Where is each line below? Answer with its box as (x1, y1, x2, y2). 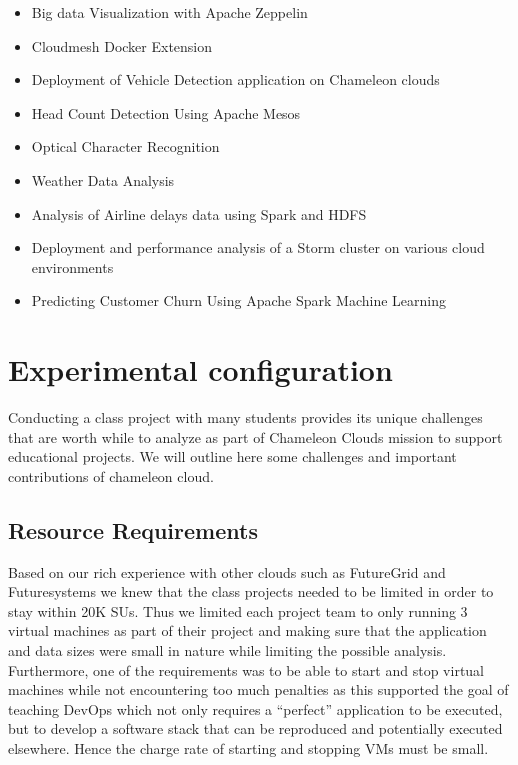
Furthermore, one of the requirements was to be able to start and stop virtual (8, 659, 484, 680)
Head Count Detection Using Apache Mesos (31, 102, 301, 123)
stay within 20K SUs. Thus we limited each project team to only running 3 (8, 600, 468, 621)
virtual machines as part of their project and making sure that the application (8, 620, 487, 641)
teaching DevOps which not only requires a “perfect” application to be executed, (8, 698, 503, 719)
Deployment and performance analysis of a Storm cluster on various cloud (31, 237, 485, 258)
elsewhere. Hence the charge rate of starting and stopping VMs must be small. (8, 737, 489, 758)
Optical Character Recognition (31, 136, 220, 157)
